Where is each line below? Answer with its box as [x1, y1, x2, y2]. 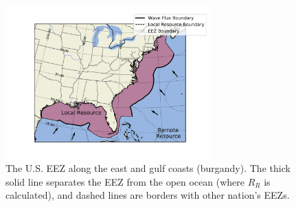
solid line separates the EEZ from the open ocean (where [5, 174, 244, 188]
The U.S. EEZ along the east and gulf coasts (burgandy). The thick [5, 161, 291, 175]
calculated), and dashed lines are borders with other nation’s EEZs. [5, 188, 290, 202]
